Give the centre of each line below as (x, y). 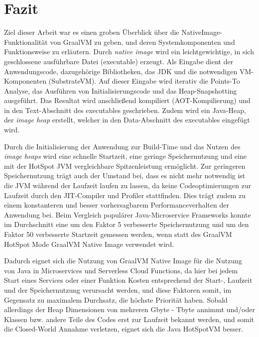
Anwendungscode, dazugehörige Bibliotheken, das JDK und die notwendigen (121, 71)
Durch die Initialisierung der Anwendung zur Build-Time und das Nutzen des (122, 146)
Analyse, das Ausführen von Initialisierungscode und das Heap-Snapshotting (121, 90)
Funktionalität (26, 42)
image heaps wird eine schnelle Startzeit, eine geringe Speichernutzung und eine (125, 156)
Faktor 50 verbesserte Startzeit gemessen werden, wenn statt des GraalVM (118, 234)
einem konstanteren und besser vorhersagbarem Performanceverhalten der (117, 205)
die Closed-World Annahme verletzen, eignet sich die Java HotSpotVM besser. (124, 329)
